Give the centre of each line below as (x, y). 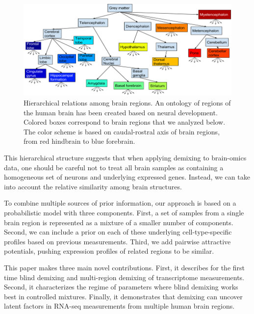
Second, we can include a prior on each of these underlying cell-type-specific (118, 232)
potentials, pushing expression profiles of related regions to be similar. (109, 251)
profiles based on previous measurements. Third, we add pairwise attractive (117, 241)
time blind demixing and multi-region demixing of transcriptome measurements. (124, 277)
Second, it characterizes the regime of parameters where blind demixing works (121, 287)
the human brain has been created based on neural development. (121, 112)
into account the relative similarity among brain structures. (93, 186)
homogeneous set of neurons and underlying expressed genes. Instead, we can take (127, 177)
